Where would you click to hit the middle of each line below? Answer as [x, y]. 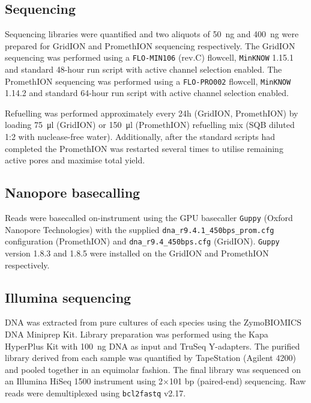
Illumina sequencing [68, 297]
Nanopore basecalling [73, 192]
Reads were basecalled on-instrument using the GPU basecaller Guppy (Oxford [149, 218]
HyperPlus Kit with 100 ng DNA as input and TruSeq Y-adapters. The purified [152, 346]
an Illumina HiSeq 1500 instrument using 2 [84, 381]
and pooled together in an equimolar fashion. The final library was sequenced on [153, 369]
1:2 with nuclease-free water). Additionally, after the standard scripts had [140, 137]
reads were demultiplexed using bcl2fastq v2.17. [95, 392]
